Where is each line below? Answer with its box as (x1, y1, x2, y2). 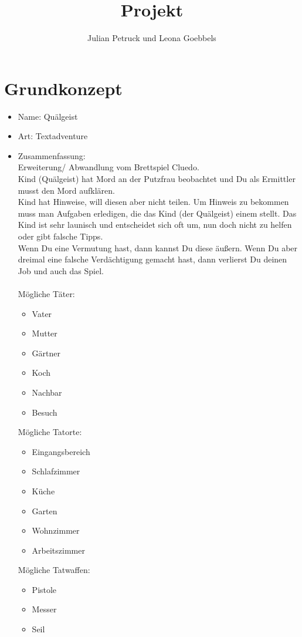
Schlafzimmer (32, 465, 80, 477)
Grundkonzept (4, 76, 123, 100)
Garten (32, 504, 57, 517)
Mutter (32, 327, 57, 339)
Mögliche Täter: (18, 287, 75, 299)
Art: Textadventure (18, 130, 88, 142)
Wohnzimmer (32, 524, 80, 537)
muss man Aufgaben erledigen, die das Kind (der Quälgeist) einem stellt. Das (18, 207, 297, 219)
